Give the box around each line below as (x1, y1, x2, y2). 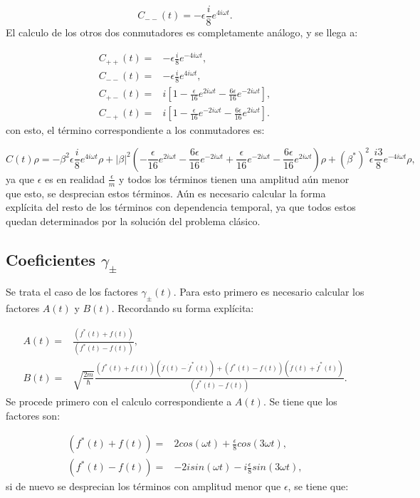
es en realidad (45, 171, 105, 186)
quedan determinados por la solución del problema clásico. (6, 213, 261, 228)
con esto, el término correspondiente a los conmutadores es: (6, 123, 265, 138)
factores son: (6, 408, 61, 422)
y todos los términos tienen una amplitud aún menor (119, 171, 350, 186)
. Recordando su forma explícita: (111, 301, 254, 316)
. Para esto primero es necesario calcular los (173, 284, 364, 299)
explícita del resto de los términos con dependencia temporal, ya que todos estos (6, 199, 356, 214)
